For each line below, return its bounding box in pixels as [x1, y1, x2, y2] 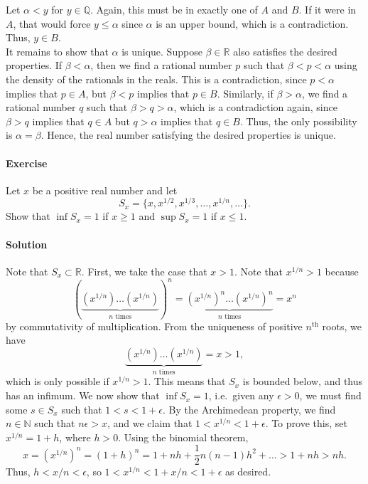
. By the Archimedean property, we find [163, 401, 336, 416]
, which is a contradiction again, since [173, 100, 337, 115]
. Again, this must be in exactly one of [90, 2, 258, 16]
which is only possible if [6, 374, 109, 389]
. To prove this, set [265, 416, 347, 431]
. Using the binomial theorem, [118, 429, 249, 444]
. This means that [148, 374, 226, 389]
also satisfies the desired [233, 43, 337, 58]
